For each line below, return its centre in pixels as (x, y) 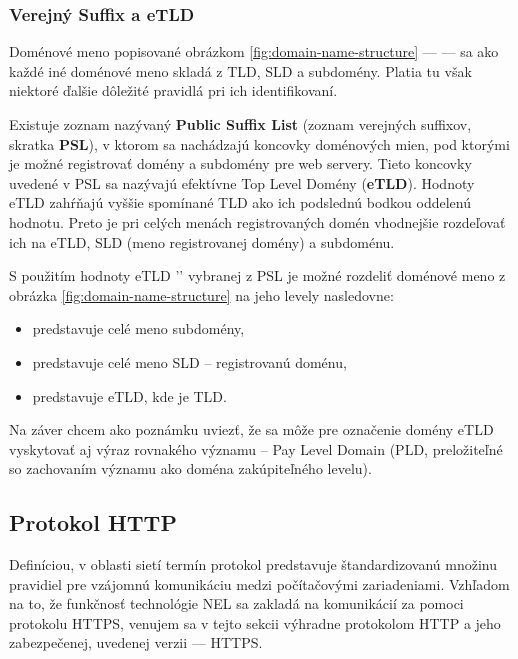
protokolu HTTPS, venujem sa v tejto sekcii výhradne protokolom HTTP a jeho (255, 622)
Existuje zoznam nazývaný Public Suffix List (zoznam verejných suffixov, (240, 124)
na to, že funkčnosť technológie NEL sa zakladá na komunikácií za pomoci (236, 603)
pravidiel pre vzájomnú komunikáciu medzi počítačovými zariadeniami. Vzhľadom (259, 583)
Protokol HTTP (93, 522)
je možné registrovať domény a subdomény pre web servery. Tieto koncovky (240, 163)
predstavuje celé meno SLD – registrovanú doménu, (189, 361)
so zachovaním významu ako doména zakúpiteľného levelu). (190, 468)
